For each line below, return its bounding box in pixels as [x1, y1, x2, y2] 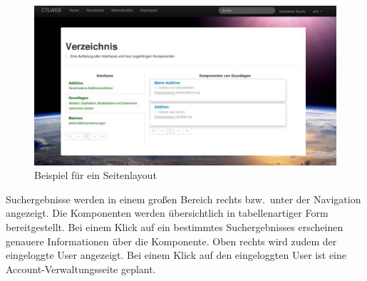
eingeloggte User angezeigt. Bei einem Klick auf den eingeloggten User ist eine [6, 247, 346, 262]
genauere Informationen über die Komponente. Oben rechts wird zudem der [6, 233, 337, 248]
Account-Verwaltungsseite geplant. [6, 261, 156, 276]
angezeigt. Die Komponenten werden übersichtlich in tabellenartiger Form [6, 205, 329, 220]
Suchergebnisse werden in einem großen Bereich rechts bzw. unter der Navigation [6, 191, 361, 206]
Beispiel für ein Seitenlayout [34, 168, 157, 183]
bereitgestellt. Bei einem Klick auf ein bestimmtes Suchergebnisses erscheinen [6, 219, 343, 234]
